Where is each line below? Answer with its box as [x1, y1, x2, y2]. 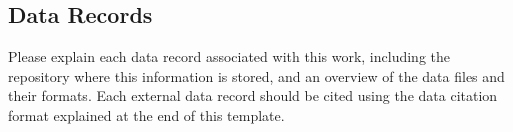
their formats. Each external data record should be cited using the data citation [8, 85, 498, 106]
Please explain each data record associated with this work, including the [8, 46, 451, 67]
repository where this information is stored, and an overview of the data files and [8, 65, 505, 86]
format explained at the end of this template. [8, 104, 285, 125]
